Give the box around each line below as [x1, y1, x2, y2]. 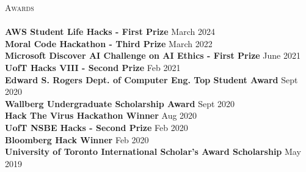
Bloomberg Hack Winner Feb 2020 [5, 133, 149, 146]
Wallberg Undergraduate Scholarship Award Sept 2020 [5, 97, 235, 110]
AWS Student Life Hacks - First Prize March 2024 [5, 25, 215, 38]
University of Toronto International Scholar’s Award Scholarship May [5, 145, 301, 158]
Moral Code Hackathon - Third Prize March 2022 [5, 37, 213, 50]
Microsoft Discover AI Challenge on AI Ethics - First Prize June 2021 [5, 49, 301, 62]
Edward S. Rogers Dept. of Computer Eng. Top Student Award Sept [5, 73, 298, 86]
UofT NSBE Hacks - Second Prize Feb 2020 [5, 121, 188, 133]
